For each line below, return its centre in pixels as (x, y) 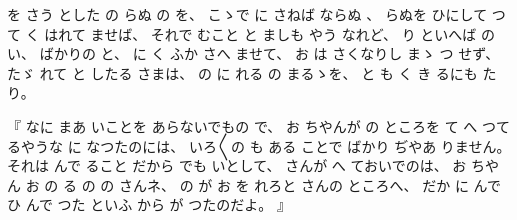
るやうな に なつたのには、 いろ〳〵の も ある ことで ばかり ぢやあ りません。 (259, 145)
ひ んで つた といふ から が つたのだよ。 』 (149, 204)
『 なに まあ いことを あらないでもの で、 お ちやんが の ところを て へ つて (258, 125)
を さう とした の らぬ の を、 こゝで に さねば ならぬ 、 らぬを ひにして (247, 14)
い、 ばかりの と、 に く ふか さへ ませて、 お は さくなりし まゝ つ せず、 (253, 53)
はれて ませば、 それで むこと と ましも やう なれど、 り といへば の (269, 33)
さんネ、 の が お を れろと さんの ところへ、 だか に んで (309, 184)
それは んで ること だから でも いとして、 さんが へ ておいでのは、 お (237, 165)
